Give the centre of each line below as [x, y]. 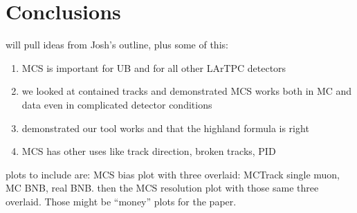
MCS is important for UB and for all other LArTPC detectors [154, 67]
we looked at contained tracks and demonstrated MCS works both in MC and [187, 91]
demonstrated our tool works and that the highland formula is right [165, 128]
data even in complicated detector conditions [117, 104]
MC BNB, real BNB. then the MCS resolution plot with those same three [162, 188]
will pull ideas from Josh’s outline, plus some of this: [117, 45]
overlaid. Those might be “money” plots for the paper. [121, 201]
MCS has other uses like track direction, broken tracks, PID [149, 151]
